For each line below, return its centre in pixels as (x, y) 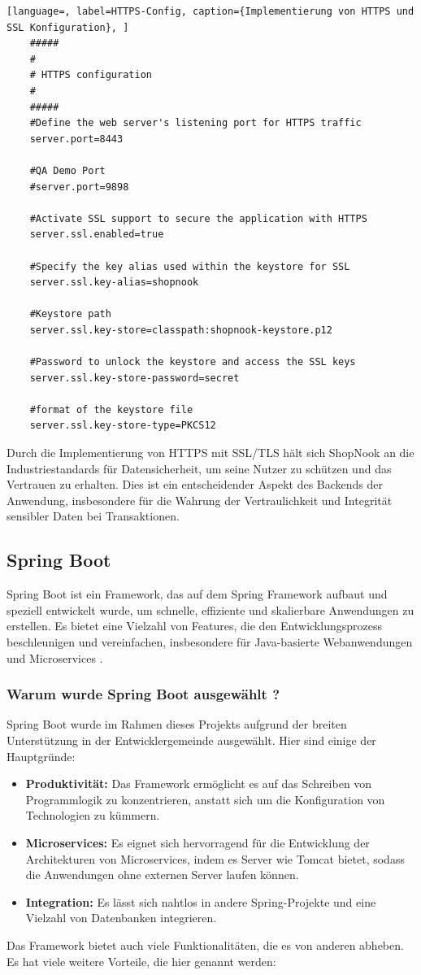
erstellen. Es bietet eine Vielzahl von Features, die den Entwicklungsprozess (194, 626)
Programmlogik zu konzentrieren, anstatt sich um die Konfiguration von (205, 799)
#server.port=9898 (79, 187)
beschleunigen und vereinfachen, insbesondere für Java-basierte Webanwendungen (210, 641)
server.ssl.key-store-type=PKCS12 (123, 426)
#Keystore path (70, 314)
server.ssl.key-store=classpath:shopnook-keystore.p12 (181, 330)
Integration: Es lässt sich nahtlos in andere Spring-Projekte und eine (201, 901)
